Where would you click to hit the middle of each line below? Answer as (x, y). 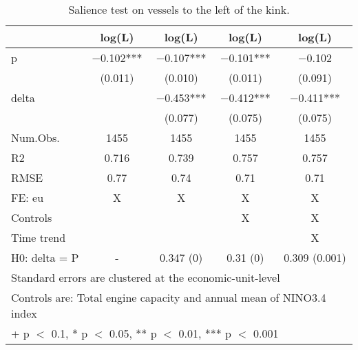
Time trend (39, 237)
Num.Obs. (35, 137)
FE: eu (28, 197)
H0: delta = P (45, 257)
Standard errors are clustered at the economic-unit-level (146, 277)
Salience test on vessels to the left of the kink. (179, 9)
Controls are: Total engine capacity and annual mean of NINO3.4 (169, 297)
